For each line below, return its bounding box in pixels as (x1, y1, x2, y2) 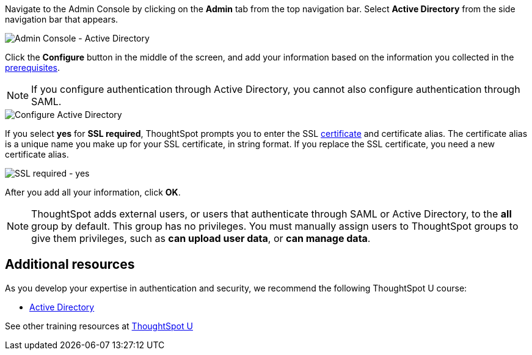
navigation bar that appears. (5, 14, 118, 24)
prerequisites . (5, 62, 60, 73)
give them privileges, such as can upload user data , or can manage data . (31, 232, 371, 244)
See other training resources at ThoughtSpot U (5, 320, 193, 331)
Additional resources (5, 257, 135, 273)
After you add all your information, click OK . (5, 187, 181, 197)
